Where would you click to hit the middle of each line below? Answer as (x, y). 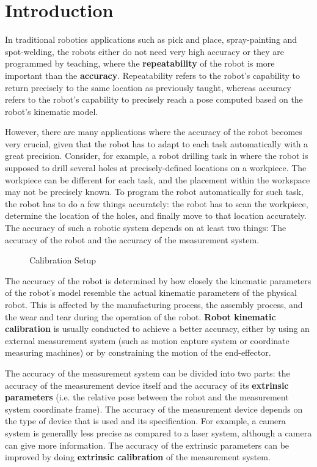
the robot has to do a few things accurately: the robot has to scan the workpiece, (157, 203)
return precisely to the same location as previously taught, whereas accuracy (148, 87)
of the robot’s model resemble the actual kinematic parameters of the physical (151, 292)
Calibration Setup (63, 260)
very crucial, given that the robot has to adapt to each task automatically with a (157, 143)
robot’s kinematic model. (52, 111)
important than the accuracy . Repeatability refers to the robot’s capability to (152, 75)
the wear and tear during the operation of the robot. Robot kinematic (140, 316)
